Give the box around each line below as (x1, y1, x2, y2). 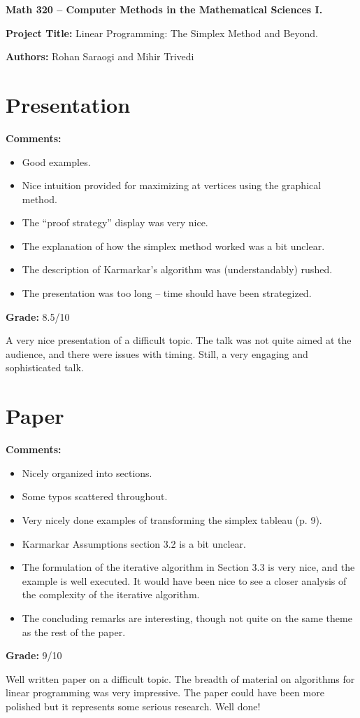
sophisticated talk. (6, 360, 84, 375)
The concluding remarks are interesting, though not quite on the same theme (22, 610, 352, 625)
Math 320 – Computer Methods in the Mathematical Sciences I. (6, 2, 323, 16)
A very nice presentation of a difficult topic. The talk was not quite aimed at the (6, 333, 352, 347)
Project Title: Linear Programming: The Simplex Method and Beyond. (6, 25, 318, 40)
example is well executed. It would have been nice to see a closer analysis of (22, 573, 347, 588)
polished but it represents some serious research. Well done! (6, 698, 261, 713)
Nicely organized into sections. (22, 465, 152, 480)
